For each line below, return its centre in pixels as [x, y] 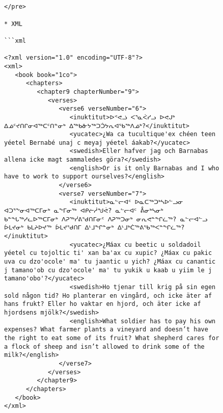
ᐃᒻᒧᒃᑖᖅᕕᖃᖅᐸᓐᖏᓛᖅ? [151, 228]
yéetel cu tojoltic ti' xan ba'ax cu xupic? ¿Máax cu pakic [108, 253]
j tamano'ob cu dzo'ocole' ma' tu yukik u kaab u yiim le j [108, 270]
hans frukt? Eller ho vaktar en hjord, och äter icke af [103, 304]
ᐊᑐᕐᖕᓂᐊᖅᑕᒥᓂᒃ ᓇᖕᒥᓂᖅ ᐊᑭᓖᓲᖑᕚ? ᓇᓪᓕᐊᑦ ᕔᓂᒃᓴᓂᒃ [84, 211]
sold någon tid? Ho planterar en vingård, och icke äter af [108, 295]
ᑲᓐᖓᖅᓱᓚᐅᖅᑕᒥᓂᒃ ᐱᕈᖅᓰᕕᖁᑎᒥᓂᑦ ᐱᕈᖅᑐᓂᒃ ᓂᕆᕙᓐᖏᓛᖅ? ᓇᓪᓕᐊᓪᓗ [106, 219]
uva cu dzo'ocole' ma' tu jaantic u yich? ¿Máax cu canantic [110, 262]
